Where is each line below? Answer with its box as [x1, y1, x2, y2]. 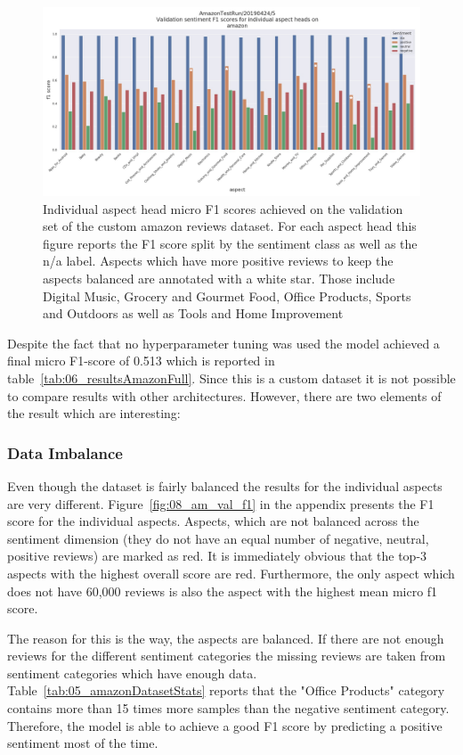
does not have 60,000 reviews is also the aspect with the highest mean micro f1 [7, 581, 438, 600]
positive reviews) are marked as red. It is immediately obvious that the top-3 [7, 546, 427, 565]
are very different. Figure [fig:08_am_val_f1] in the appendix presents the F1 [7, 494, 435, 513]
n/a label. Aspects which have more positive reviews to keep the [43, 251, 394, 270]
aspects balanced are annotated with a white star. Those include [43, 268, 395, 287]
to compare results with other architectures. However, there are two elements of [7, 386, 442, 405]
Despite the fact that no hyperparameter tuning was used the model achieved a [7, 333, 440, 352]
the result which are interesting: [7, 404, 181, 423]
